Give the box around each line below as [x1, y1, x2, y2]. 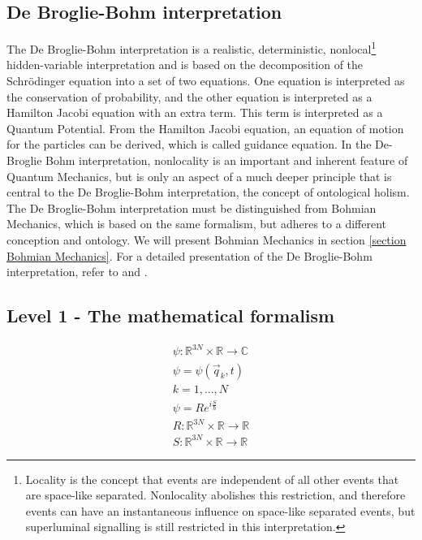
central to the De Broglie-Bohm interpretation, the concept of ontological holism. [6, 184, 410, 201]
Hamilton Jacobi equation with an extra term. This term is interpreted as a [6, 104, 383, 121]
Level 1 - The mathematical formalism [6, 303, 335, 328]
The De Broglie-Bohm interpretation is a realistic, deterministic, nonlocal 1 [6, 38, 377, 57]
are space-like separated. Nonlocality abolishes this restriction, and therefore [25, 486, 406, 503]
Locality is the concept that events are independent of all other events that [25, 470, 399, 487]
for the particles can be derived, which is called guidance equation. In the [6, 136, 372, 153]
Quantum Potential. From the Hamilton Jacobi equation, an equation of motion [6, 119, 404, 136]
